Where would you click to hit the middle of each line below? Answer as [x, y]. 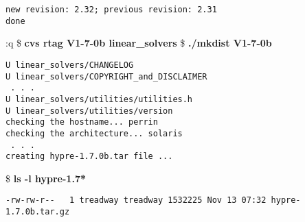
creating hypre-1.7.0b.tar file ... [89, 157]
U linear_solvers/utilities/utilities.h [99, 99]
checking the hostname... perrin [82, 122]
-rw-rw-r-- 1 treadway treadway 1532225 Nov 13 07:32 [136, 200]
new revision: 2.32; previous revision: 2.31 [111, 10]
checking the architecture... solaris [94, 133]
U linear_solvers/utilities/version [89, 111]
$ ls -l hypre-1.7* [46, 178]
